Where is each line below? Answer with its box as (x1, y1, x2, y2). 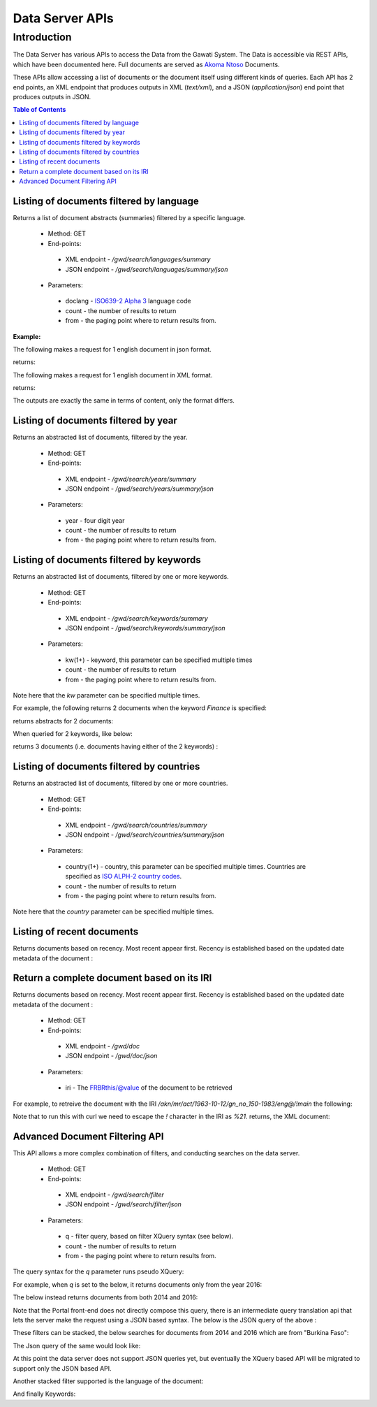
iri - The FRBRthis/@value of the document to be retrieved (65, 1083, 233, 1092)
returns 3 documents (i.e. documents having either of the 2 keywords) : (13, 742, 219, 751)
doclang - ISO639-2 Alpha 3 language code (65, 297, 191, 305)
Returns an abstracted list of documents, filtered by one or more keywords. (13, 572, 230, 581)
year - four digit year (65, 516, 125, 524)
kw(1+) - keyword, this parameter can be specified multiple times (65, 656, 253, 664)
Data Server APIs (13, 10, 114, 26)
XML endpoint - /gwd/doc (65, 1042, 140, 1051)
